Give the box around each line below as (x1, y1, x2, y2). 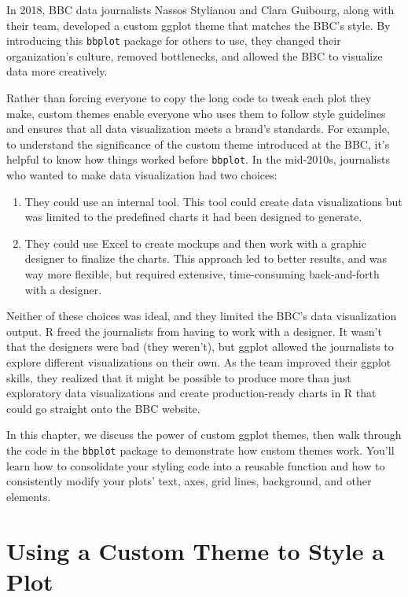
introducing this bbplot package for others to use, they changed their (6, 32, 341, 49)
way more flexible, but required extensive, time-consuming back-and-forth (24, 266, 380, 282)
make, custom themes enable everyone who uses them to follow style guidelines (6, 105, 386, 121)
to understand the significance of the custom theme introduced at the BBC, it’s (6, 135, 390, 152)
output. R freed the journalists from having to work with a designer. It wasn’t (6, 322, 382, 339)
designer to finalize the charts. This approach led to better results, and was (24, 250, 388, 267)
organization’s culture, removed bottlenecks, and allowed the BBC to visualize (6, 47, 383, 64)
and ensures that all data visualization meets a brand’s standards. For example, (6, 120, 390, 137)
